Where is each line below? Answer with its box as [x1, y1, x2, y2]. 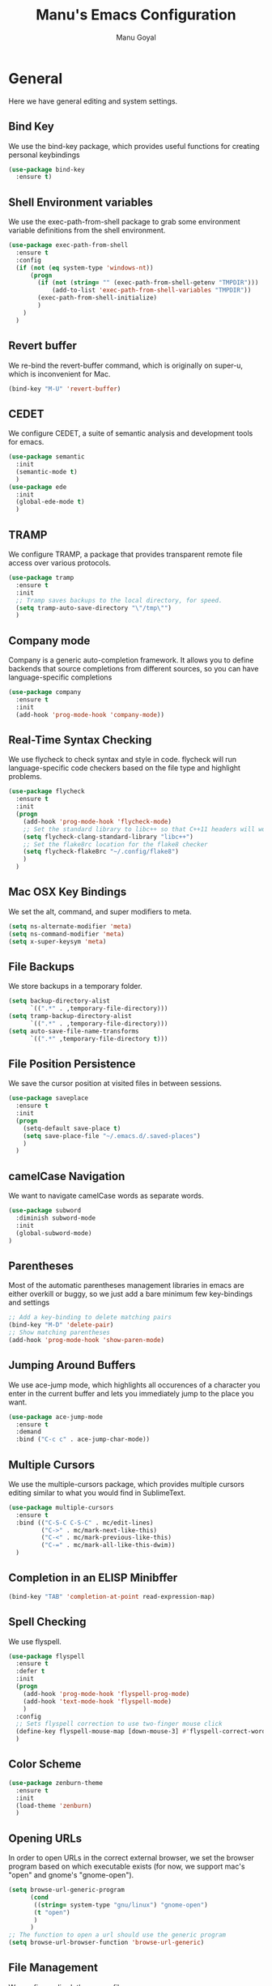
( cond [29, 1893, 49, 1901]
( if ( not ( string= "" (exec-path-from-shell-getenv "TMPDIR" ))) [37, 279, 259, 287]
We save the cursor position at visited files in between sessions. [8, 1079, 223, 1089]
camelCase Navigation [8, 1169, 125, 1183]
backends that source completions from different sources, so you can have [8, 664, 259, 674]
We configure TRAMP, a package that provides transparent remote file [8, 549, 243, 559]
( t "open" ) [33, 1908, 70, 1916]
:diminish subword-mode [15, 1214, 96, 1222]
